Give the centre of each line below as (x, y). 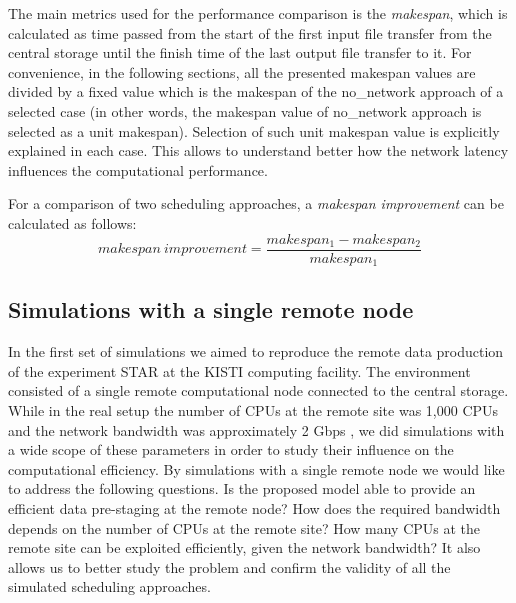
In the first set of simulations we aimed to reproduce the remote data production (256, 351)
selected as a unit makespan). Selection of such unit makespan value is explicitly (254, 130)
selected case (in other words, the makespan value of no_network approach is (245, 110)
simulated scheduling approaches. (109, 586)
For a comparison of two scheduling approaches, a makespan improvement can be (256, 203)
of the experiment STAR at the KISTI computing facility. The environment (239, 370)
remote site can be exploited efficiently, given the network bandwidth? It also (244, 547)
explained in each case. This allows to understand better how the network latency (258, 150)
